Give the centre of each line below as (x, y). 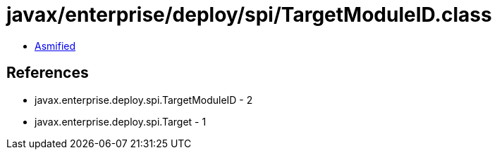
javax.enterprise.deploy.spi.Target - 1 (121, 121)
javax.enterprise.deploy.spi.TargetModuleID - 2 (144, 100)
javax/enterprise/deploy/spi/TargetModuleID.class (249, 15)
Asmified (55, 46)
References (48, 73)
